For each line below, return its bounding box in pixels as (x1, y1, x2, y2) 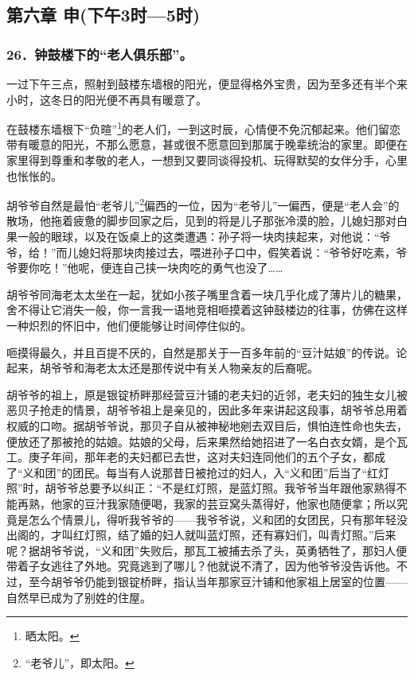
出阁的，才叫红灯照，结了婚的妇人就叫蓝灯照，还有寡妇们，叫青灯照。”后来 (6, 526, 396, 543)
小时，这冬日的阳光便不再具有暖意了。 (6, 91, 207, 107)
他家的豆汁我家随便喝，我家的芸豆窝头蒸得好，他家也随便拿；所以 (50, 495, 396, 511)
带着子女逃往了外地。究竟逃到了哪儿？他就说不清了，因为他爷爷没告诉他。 (6, 558, 396, 574)
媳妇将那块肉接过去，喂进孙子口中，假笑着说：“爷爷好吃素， (78, 243, 396, 260)
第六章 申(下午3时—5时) (6, 2, 201, 27)
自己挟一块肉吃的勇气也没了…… (123, 259, 283, 276)
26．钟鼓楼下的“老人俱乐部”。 (6, 44, 193, 64)
